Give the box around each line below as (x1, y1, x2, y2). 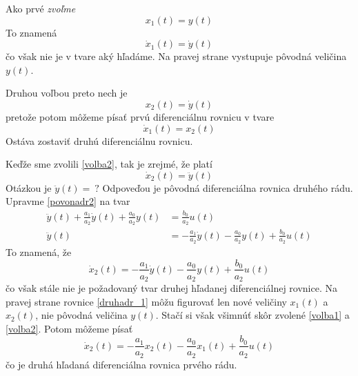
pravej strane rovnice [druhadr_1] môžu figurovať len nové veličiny (6, 294, 287, 308)
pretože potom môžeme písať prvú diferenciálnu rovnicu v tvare (6, 109, 275, 123)
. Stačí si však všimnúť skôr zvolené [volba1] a (155, 308, 350, 322)
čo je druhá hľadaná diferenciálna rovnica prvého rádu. (6, 357, 237, 371)
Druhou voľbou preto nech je (6, 86, 128, 100)
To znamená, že (6, 244, 72, 259)
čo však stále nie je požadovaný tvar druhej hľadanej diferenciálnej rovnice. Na (6, 281, 337, 295)
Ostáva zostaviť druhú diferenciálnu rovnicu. (6, 133, 193, 148)
